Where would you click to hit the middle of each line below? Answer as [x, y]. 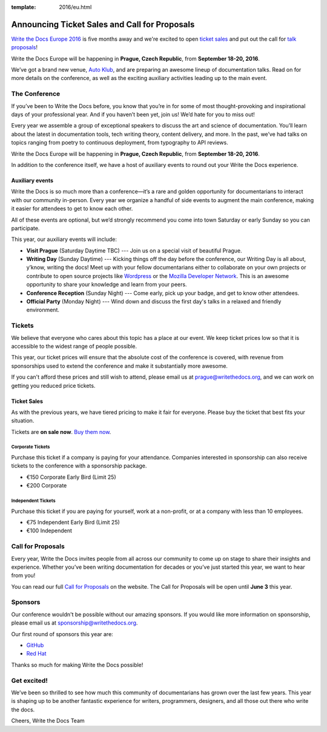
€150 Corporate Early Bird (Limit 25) [71, 477]
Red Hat [36, 654]
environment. [43, 310]
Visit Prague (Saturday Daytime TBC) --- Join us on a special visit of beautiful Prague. [134, 250]
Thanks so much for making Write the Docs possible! [77, 665]
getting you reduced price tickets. [53, 385]
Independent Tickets [33, 501]
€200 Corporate [47, 486]
